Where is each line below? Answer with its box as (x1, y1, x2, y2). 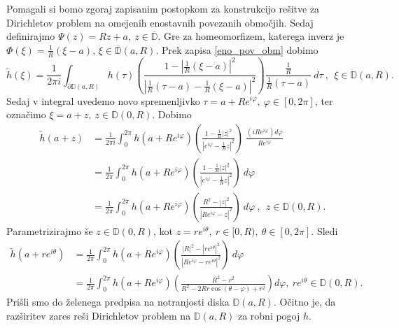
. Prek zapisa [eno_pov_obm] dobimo (155, 42, 318, 57)
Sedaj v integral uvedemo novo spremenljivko (6, 93, 200, 108)
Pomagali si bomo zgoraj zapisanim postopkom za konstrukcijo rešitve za (6, 1, 320, 15)
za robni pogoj (237, 308, 300, 323)
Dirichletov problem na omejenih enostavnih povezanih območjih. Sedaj (6, 15, 314, 29)
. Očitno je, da (273, 294, 336, 309)
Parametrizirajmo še (6, 223, 93, 238)
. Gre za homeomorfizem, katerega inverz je (157, 29, 344, 43)
